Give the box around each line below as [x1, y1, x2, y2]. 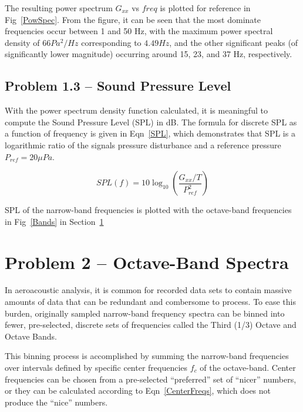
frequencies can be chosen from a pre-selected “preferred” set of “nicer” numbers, [5, 373, 297, 385]
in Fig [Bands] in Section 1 [5, 215, 104, 227]
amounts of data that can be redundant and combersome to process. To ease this [5, 295, 296, 308]
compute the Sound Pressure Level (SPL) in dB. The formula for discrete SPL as [5, 115, 297, 128]
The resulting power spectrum [5, 2, 113, 14]
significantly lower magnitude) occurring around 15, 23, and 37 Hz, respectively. [5, 48, 292, 60]
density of [5, 36, 40, 48]
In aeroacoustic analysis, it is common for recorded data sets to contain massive [5, 284, 292, 296]
